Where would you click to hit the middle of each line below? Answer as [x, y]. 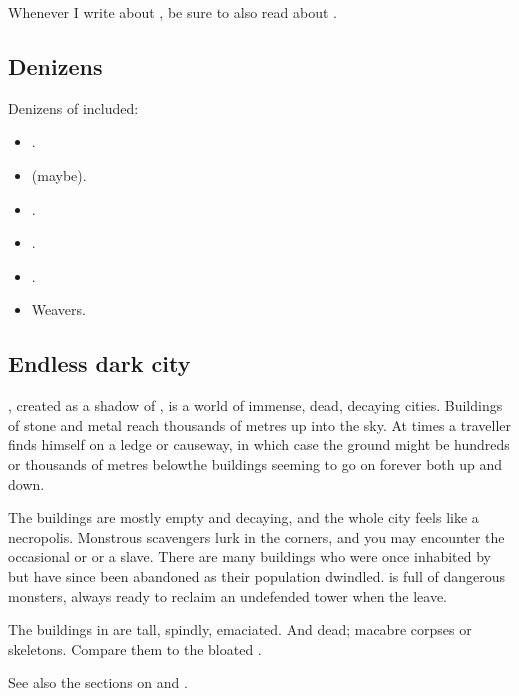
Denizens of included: [73, 107]
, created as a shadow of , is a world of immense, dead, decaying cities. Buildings [255, 405]
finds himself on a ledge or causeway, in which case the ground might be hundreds [259, 444]
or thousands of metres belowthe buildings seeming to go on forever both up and [255, 463]
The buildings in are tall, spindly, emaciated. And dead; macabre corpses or [240, 629]
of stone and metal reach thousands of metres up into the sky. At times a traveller [260, 424]
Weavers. [58, 309]
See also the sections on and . [98, 682]
